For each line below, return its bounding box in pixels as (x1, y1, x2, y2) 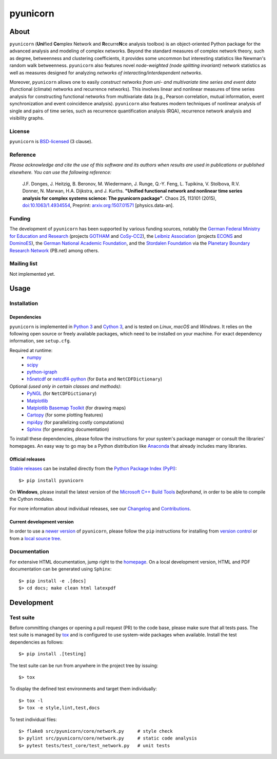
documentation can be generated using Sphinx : (9, 566, 112, 572)
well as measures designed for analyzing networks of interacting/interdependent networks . (9, 69, 203, 75)
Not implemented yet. (9, 271, 55, 277)
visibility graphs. (9, 115, 45, 121)
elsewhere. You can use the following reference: (9, 169, 112, 175)
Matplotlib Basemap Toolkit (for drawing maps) (27, 405, 126, 411)
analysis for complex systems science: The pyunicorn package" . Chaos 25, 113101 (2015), (22, 195, 216, 201)
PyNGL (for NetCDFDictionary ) (27, 390, 97, 396)
